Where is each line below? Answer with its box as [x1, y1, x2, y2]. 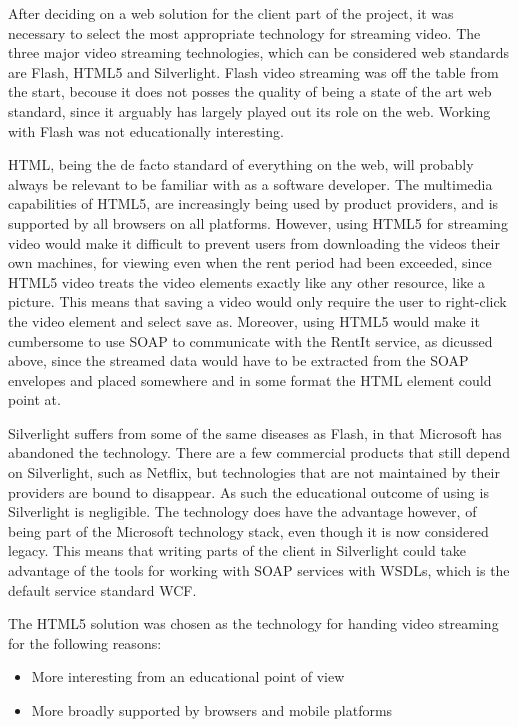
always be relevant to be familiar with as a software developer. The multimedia [8, 173, 493, 194]
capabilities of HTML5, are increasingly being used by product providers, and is [8, 193, 499, 214]
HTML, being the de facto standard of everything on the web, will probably [8, 154, 474, 175]
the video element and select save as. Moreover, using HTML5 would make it [8, 310, 480, 331]
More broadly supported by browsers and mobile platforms [31, 700, 393, 720]
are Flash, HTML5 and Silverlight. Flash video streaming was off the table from [8, 61, 499, 82]
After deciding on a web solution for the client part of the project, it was [8, 3, 454, 23]
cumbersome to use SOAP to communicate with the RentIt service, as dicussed [8, 330, 493, 351]
